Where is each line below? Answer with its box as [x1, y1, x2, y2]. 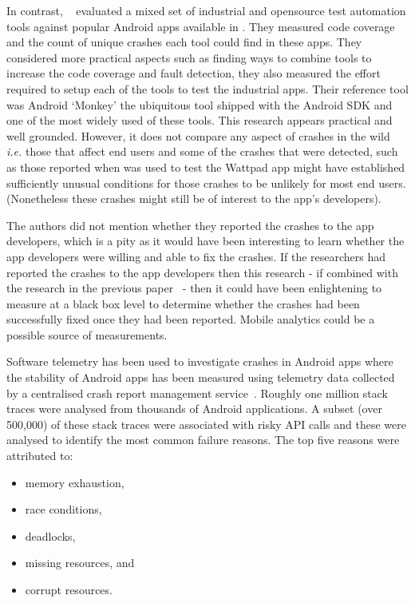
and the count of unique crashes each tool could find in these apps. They [6, 34, 362, 50]
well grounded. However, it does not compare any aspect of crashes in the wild [6, 127, 390, 144]
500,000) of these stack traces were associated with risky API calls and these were [6, 415, 406, 432]
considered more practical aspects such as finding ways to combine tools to [6, 49, 372, 65]
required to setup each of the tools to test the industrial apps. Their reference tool [6, 80, 409, 97]
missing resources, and [25, 554, 135, 571]
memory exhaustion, [25, 474, 125, 490]
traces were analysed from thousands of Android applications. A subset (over [6, 400, 382, 417]
